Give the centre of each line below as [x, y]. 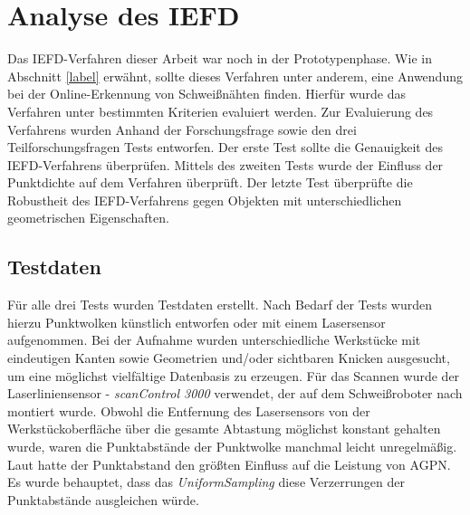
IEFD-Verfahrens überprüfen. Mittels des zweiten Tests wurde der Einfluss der [225, 164]
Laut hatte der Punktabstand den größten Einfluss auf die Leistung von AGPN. [229, 464]
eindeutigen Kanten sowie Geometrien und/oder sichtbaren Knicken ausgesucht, [229, 358]
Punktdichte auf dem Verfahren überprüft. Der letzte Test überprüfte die [210, 182]
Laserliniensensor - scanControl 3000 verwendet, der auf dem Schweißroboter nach [235, 393]
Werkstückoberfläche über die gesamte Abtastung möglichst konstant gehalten [224, 429]
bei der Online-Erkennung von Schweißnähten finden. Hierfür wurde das [206, 94]
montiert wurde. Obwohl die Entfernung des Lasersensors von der [189, 410]
